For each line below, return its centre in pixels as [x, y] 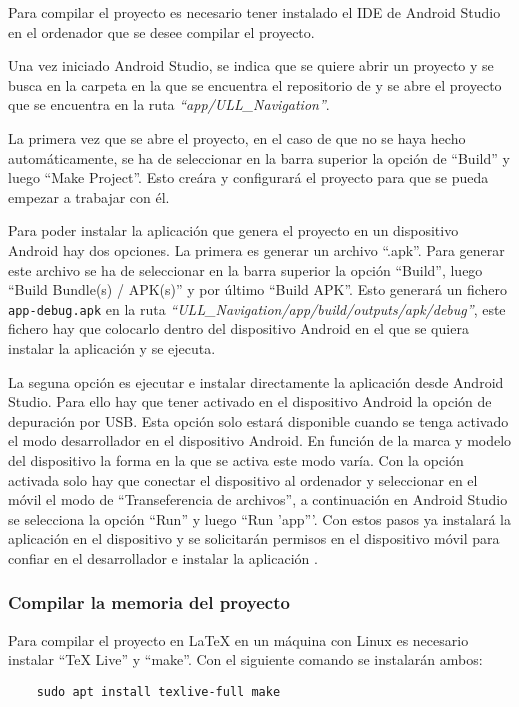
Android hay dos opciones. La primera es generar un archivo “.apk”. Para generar [256, 249]
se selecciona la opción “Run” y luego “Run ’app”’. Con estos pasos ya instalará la [259, 518]
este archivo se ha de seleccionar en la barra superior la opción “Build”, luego [245, 269]
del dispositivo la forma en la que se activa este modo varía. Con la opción [236, 459]
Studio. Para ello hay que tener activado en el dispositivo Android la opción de [250, 401]
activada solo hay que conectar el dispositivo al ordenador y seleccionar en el [243, 479]
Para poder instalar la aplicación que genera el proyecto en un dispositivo [233, 230]
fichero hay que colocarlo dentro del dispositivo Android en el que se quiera [238, 328]
